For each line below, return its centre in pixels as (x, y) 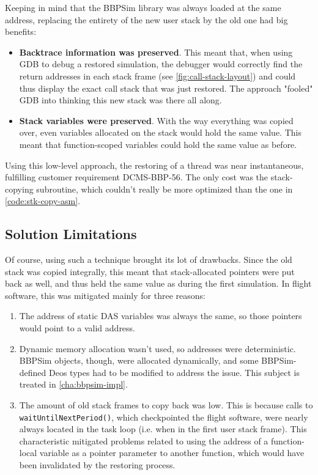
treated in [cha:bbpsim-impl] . (73, 384)
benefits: (21, 31)
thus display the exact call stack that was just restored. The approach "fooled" (166, 88)
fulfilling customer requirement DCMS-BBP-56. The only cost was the (137, 177)
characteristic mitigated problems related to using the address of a (144, 440)
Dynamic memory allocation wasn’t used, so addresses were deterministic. (157, 348)
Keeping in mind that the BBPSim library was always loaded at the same (143, 7)
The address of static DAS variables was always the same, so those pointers (161, 316)
